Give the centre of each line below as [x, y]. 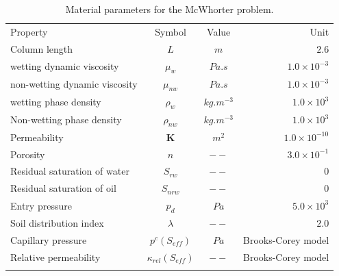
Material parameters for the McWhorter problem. [169, 9]
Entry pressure [41, 205]
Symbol [171, 31]
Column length [42, 48]
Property [29, 31]
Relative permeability [55, 256]
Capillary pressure [49, 239]
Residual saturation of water [70, 171]
